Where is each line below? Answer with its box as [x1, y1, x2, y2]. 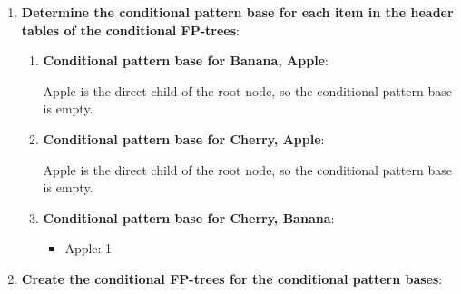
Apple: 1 [64, 239, 113, 258]
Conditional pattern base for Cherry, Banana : [43, 208, 335, 227]
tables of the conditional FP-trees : [21, 20, 240, 39]
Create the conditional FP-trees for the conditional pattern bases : [21, 269, 443, 288]
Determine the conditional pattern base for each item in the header [21, 3, 454, 21]
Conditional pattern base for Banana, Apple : [43, 51, 329, 70]
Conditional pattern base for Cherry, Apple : [43, 129, 325, 148]
